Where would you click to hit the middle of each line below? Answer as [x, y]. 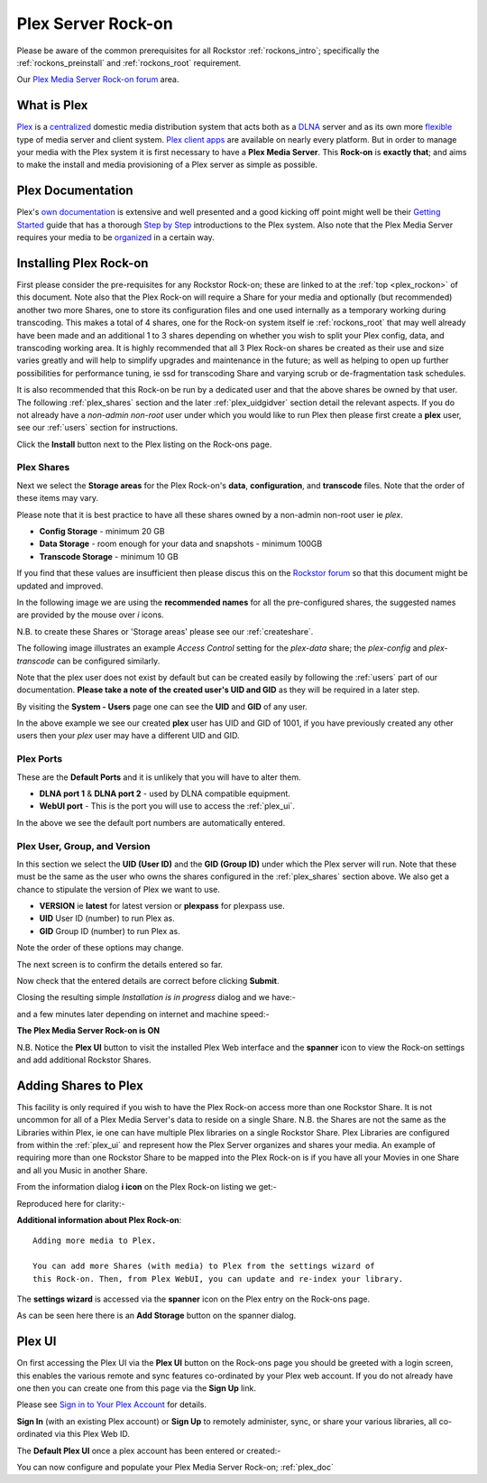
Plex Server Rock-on [95, 23]
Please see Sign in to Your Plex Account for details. [112, 1404]
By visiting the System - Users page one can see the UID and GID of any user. [162, 706]
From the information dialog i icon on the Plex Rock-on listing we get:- [147, 1187]
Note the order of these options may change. [100, 948]
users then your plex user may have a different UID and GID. [128, 736]
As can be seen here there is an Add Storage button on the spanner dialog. [156, 1316]
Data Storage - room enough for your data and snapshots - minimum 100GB [181, 544]
